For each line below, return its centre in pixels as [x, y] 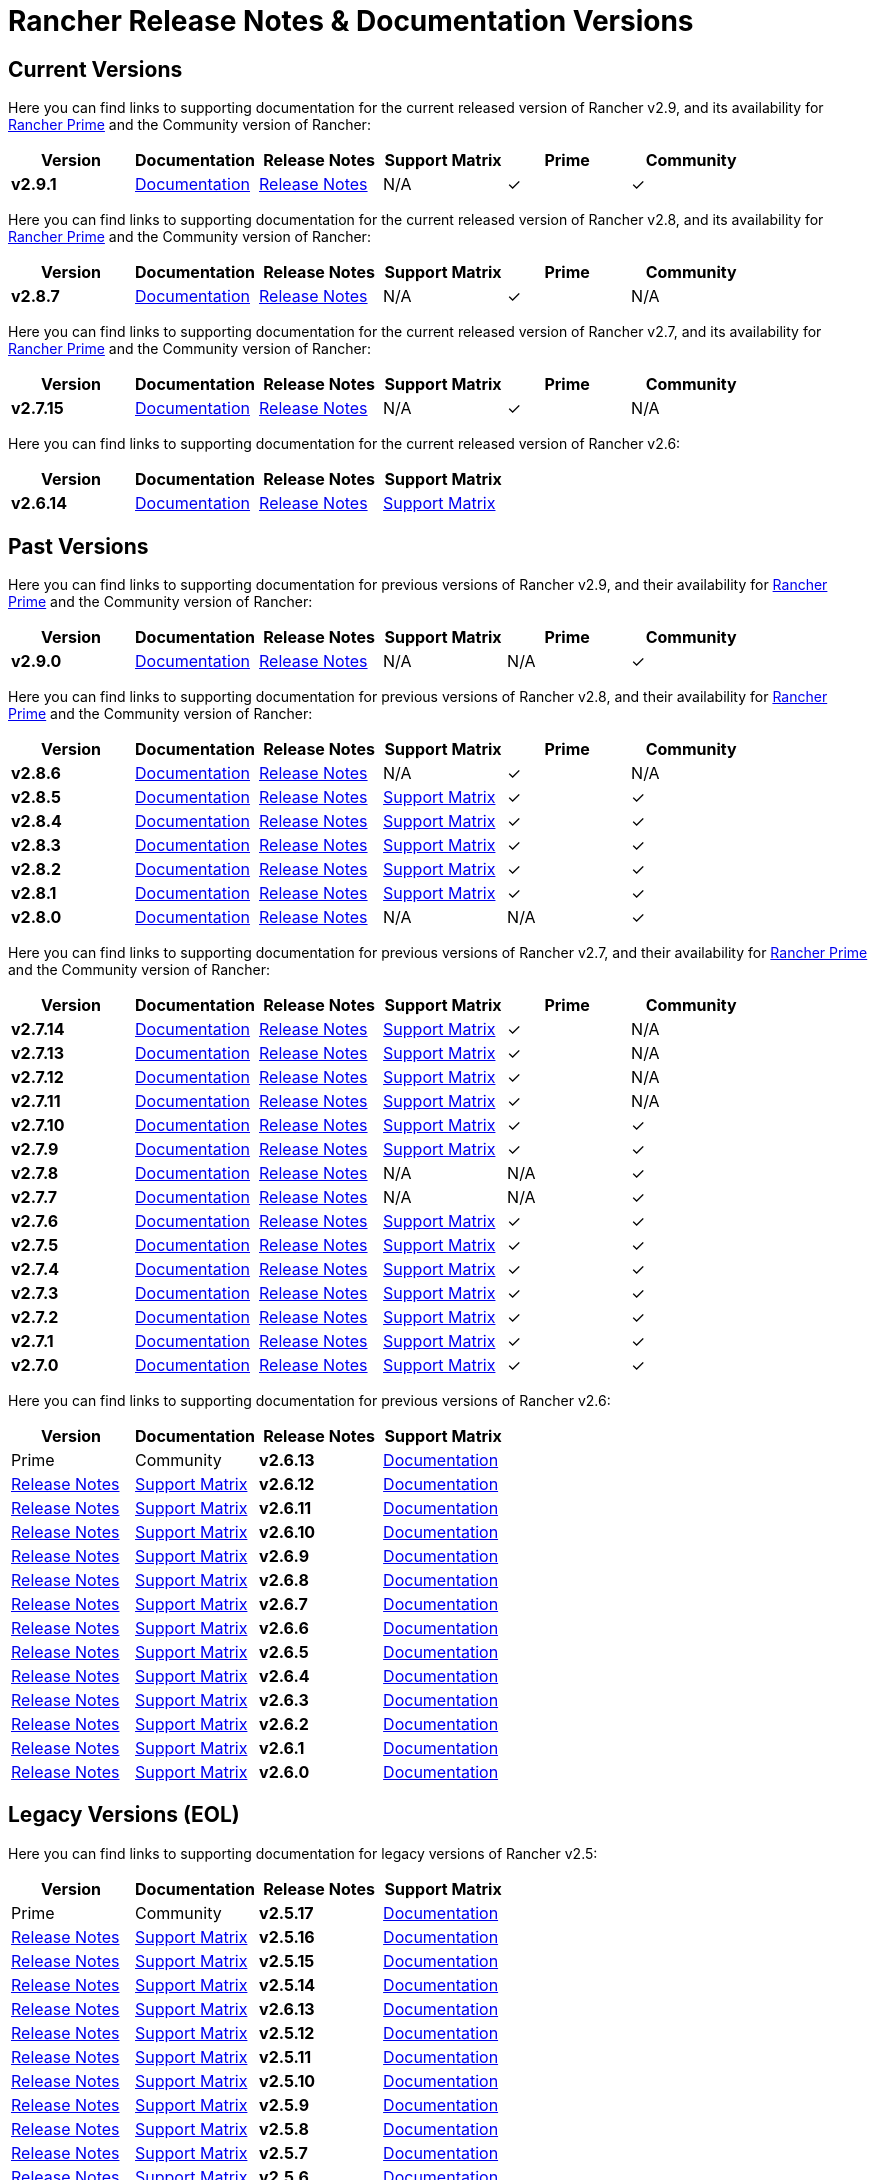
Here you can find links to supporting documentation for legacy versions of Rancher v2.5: [303, 1853]
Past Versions [78, 546]
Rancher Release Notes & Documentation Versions [351, 21]
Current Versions [95, 69]
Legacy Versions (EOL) [124, 1815]
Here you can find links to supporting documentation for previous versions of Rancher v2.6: [309, 1401]
